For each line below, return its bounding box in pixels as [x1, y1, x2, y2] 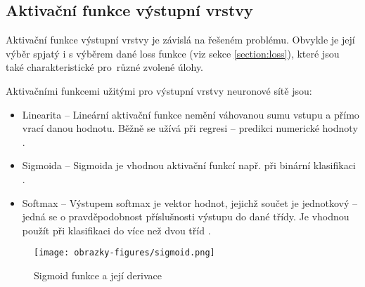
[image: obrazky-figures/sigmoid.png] [34, 248, 215, 258]
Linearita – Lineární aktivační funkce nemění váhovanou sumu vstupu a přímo [22, 107, 359, 121]
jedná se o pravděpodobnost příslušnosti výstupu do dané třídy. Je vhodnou [22, 209, 350, 224]
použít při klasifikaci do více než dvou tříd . [22, 222, 211, 237]
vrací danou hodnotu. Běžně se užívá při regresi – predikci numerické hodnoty [22, 121, 358, 135]
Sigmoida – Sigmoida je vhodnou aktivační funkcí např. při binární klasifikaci [22, 158, 356, 173]
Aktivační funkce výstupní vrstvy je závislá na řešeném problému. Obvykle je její [6, 32, 355, 47]
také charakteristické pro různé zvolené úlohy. [6, 60, 204, 74]
